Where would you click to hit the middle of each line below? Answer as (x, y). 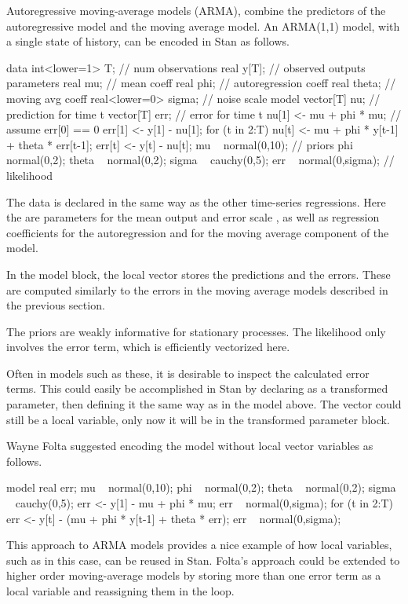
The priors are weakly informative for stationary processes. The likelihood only (196, 331)
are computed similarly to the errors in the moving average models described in (197, 289)
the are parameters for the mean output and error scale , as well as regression (193, 217)
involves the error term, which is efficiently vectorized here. (148, 347)
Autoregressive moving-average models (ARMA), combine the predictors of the (196, 10)
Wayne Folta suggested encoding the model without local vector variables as (190, 446)
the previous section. (56, 305)
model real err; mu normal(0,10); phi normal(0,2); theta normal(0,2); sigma (201, 487)
